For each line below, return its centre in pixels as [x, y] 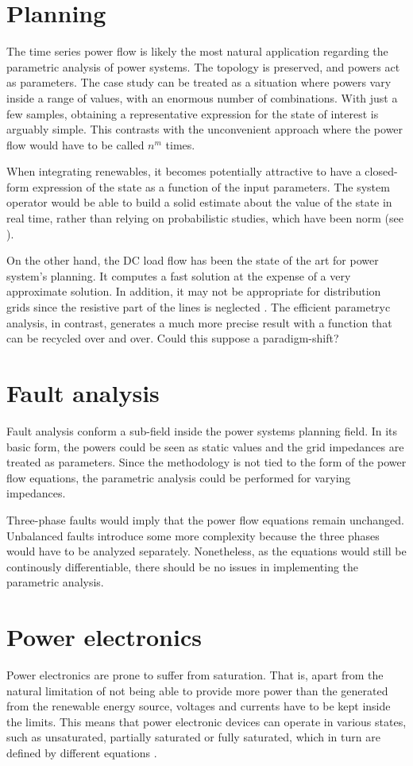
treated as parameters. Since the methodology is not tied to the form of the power [206, 462]
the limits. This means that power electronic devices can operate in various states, [206, 721]
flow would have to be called [75, 144]
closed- [381, 171]
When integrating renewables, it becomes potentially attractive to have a [184, 171]
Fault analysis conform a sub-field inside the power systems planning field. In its [202, 430]
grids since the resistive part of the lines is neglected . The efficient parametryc [199, 307]
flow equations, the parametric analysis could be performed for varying [179, 477]
